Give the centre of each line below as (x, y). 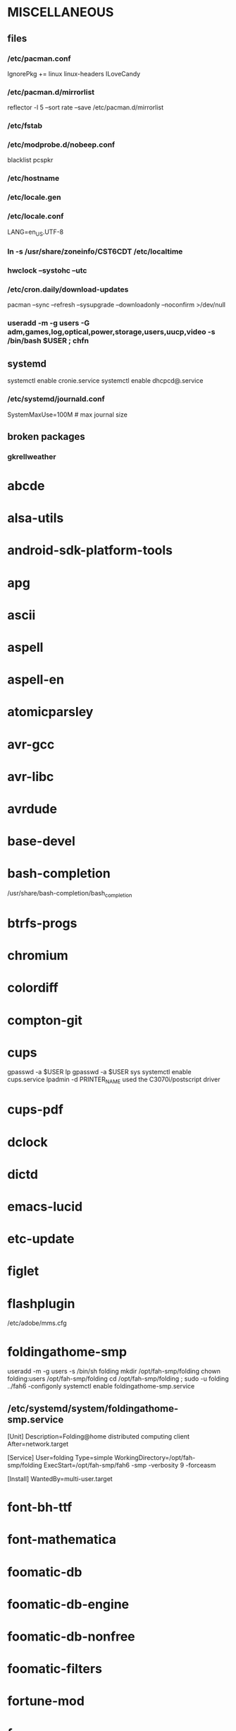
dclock (27, 1142)
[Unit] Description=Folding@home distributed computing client (99, 1436)
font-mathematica (62, 1540)
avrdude (32, 809)
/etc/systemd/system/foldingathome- (93, 1409)
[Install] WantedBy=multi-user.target (60, 1479)
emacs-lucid (45, 1207)
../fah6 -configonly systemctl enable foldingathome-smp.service (101, 1386)
